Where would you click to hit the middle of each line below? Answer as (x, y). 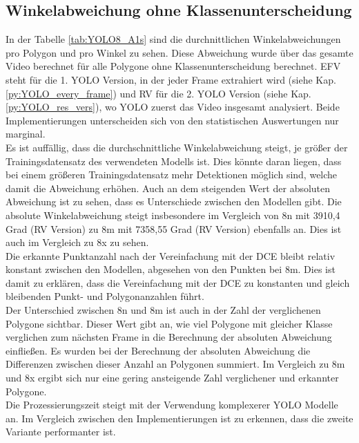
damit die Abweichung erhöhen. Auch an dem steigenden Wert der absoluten (168, 188)
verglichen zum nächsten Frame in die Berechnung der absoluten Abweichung (169, 337)
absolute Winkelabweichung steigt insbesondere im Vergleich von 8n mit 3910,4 (173, 215)
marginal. (26, 134)
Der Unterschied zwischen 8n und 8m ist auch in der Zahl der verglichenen (163, 310)
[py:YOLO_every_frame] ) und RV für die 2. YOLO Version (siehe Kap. (158, 93)
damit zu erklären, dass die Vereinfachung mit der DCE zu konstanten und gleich (178, 282)
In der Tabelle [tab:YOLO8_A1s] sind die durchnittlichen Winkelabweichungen (173, 39)
